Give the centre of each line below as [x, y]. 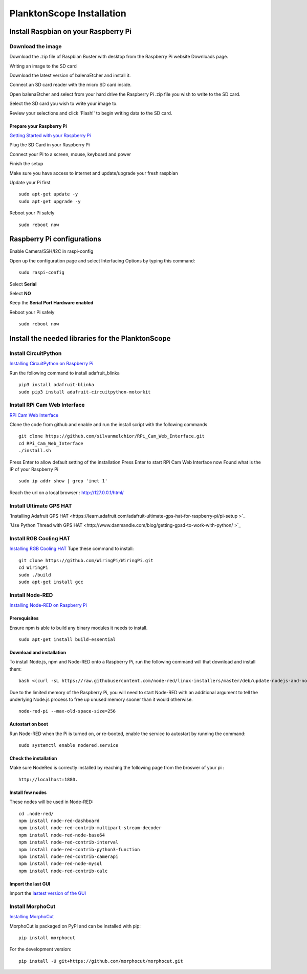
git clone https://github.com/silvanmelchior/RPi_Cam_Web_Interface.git [112, 436]
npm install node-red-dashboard [59, 821]
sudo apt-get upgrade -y [50, 201]
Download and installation [38, 652]
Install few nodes [28, 792]
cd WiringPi [34, 568]
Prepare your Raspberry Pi [38, 126]
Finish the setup [26, 164]
